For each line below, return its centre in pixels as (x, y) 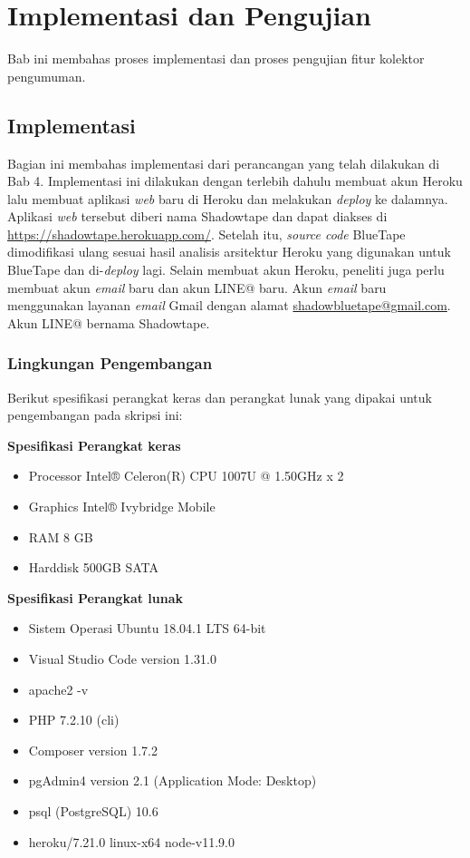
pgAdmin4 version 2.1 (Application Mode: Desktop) (173, 780)
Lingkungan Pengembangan (110, 363)
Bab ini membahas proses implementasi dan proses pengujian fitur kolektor (216, 58)
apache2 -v (58, 689)
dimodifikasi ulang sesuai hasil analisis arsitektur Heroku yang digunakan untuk (229, 252)
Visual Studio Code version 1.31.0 (122, 659)
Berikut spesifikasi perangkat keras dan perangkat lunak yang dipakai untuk (220, 397)
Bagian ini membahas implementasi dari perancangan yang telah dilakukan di (224, 163)
